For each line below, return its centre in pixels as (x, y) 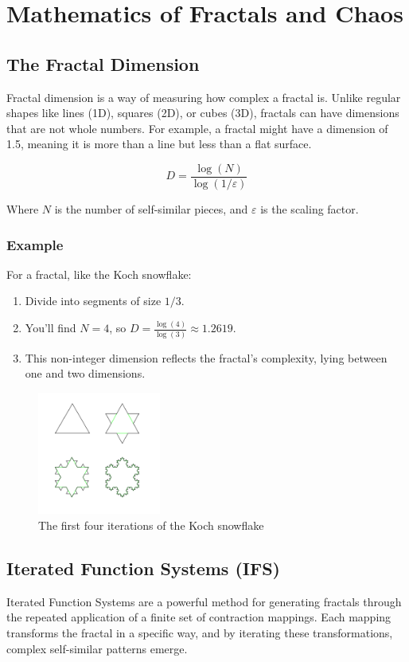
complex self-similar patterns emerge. (97, 648)
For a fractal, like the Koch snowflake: (99, 274)
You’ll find (51, 328)
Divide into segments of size (93, 301)
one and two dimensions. (85, 373)
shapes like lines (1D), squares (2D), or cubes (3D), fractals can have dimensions (203, 113)
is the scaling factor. (310, 209)
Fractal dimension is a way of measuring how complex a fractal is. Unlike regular (204, 97)
